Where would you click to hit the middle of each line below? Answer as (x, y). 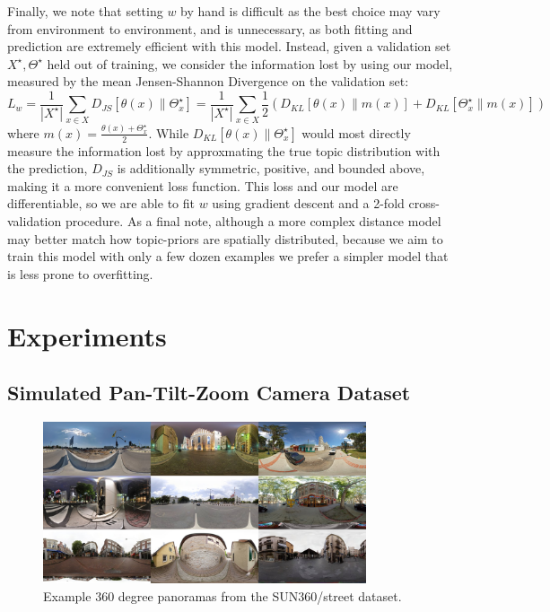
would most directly (356, 132)
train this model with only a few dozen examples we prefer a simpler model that (228, 256)
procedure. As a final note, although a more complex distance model (253, 221)
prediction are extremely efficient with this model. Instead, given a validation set (229, 46)
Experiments (87, 335)
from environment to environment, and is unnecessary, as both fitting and (210, 28)
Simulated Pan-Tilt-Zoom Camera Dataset (209, 393)
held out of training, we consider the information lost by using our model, (250, 63)
